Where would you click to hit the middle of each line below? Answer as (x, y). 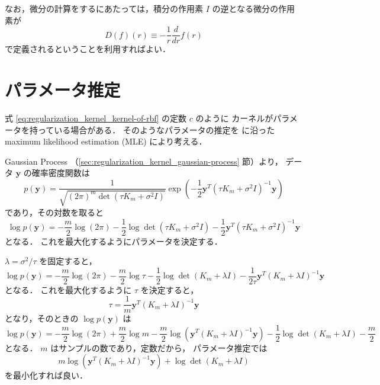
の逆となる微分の (245, 8)
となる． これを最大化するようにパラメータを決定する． (114, 241)
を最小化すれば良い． (46, 375)
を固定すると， (68, 261)
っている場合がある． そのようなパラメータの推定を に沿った (156, 129)
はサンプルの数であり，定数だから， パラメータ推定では (159, 347)
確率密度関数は (61, 173)
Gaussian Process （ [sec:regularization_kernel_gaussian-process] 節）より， (144, 161)
